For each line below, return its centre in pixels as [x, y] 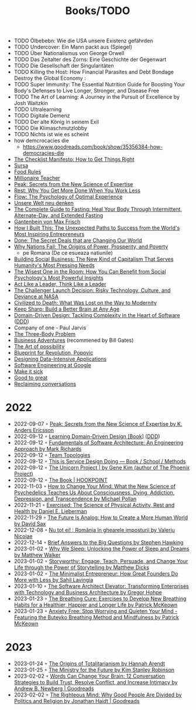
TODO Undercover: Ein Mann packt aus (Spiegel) [73, 47]
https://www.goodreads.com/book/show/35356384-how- [93, 147]
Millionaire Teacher [37, 178]
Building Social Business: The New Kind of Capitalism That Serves [94, 259]
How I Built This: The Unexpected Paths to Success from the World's [97, 228]
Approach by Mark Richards [48, 449]
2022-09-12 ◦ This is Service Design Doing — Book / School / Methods [100, 462]
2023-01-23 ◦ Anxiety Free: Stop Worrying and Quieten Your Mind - [96, 611]
